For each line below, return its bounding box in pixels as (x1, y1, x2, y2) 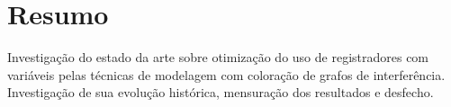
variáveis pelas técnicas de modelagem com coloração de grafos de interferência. (7, 65, 446, 84)
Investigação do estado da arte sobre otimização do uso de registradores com (7, 48, 429, 67)
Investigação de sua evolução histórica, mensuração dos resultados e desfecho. (7, 83, 434, 102)
